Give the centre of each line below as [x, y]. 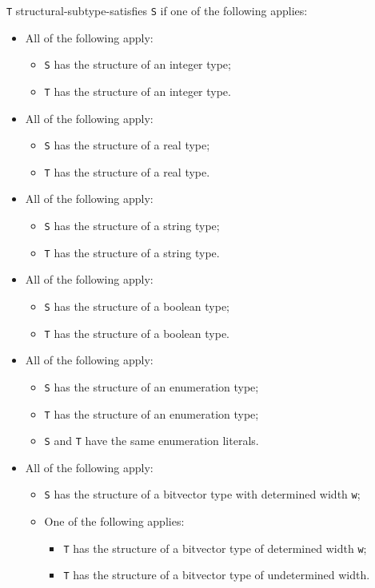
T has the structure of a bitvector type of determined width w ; [215, 548]
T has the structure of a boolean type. [137, 333]
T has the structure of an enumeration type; [152, 413]
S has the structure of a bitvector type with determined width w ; [202, 494]
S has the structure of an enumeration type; [152, 386]
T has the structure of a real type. [127, 171]
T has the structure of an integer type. [138, 91]
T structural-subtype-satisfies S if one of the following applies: [157, 10]
